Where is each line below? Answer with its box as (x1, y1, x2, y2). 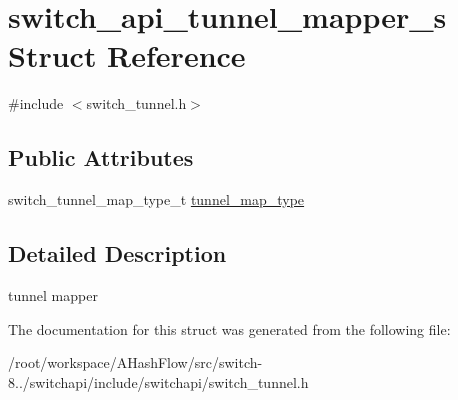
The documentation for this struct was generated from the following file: (8, 318, 451, 339)
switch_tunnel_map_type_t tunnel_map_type (8, 189, 305, 210)
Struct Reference (8, 35, 246, 76)
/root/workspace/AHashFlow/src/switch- (8, 352, 263, 373)
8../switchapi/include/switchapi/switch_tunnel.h (8, 371, 309, 392)
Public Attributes (8, 142, 194, 173)
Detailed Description (8, 238, 227, 269)
